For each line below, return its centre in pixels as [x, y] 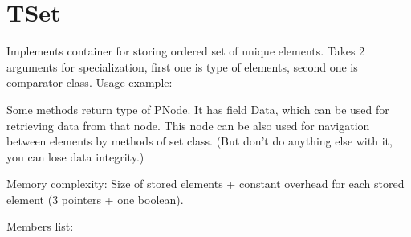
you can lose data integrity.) [75, 156]
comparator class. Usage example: [90, 82]
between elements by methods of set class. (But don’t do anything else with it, [199, 141]
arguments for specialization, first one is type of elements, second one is [182, 66]
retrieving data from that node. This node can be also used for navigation [188, 125]
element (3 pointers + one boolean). [95, 199]
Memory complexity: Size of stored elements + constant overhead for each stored [205, 184]
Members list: [40, 226]
